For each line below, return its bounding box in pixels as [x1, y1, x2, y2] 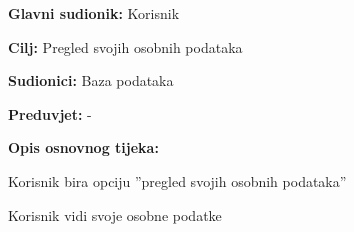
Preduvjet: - [8, 103, 92, 124]
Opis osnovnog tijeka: [8, 137, 159, 158]
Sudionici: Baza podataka [8, 70, 174, 91]
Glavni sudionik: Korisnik [8, 3, 180, 23]
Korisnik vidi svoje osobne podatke [8, 204, 222, 225]
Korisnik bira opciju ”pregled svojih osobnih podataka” [8, 170, 347, 191]
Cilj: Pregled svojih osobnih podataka [8, 36, 243, 57]
